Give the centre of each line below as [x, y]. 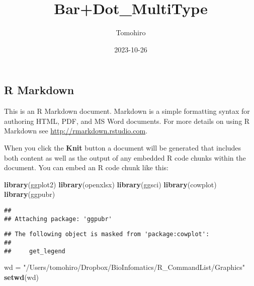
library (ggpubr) [30, 194]
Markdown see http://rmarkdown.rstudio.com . [76, 131]
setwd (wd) [21, 277]
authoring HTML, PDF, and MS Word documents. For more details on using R [127, 121]
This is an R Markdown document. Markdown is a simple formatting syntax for [127, 111]
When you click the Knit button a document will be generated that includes [123, 147]
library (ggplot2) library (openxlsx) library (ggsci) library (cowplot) [110, 184]
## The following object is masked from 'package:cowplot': [107, 234]
